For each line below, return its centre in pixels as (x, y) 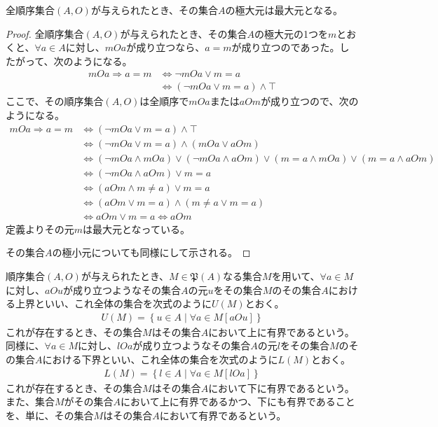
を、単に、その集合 (50, 415)
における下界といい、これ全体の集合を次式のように (160, 359)
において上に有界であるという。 (281, 331)
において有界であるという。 (223, 415)
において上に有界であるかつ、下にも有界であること (238, 401)
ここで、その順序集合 (55, 101)
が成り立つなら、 (166, 47)
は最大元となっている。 (136, 229)
